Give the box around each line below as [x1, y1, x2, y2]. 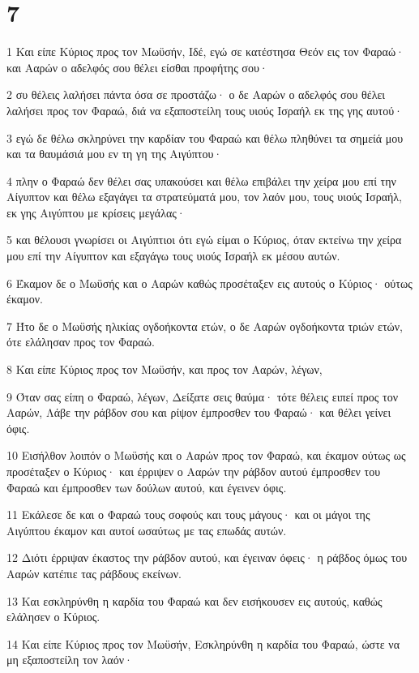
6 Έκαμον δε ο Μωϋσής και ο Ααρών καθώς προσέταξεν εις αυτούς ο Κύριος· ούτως [6, 274, 413, 291]
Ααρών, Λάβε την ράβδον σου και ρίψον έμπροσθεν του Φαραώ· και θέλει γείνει [6, 404, 391, 421]
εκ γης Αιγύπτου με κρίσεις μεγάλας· [6, 204, 186, 221]
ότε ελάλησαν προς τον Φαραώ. [6, 333, 155, 350]
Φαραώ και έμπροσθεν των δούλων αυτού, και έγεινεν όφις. [6, 478, 287, 495]
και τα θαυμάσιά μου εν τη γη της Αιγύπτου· [6, 145, 223, 162]
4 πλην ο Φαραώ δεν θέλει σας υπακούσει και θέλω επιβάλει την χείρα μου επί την [6, 172, 396, 189]
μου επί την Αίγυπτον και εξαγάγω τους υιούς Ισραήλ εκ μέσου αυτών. [6, 247, 340, 264]
